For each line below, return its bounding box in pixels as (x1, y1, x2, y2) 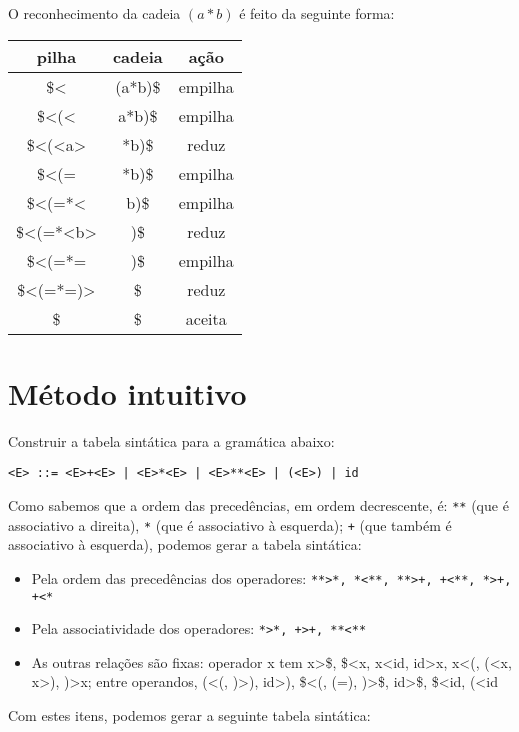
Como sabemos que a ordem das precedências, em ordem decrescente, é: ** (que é (8, 494, 509, 515)
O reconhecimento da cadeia (8, 3, 181, 23)
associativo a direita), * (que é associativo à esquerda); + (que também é (8, 514, 452, 535)
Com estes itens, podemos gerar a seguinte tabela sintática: (8, 705, 371, 726)
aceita (185, 306, 227, 330)
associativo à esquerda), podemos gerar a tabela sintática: (8, 534, 362, 555)
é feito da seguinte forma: (239, 3, 395, 23)
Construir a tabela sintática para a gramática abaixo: (8, 430, 335, 451)
